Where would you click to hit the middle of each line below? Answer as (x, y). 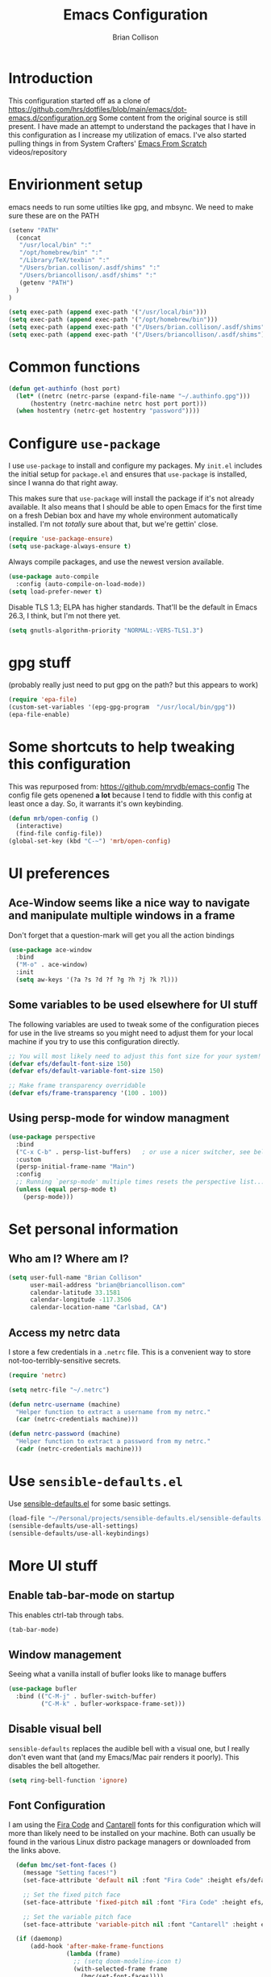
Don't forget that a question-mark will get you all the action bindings (122, 935)
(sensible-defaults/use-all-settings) (73, 1525)
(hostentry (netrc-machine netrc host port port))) (118, 404)
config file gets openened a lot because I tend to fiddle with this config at (130, 795)
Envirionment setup (76, 184)
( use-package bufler (43, 1689)
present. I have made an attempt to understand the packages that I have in (132, 126)
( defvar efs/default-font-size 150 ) (70, 1063)
